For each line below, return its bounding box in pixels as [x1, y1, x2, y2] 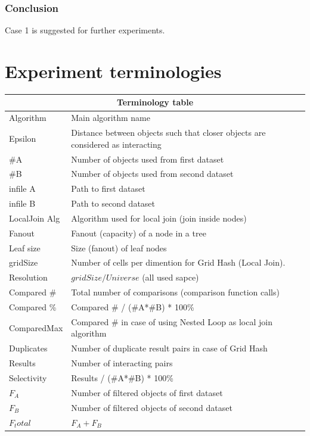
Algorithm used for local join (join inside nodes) [71, 211, 247, 224]
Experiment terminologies [5, 59, 222, 83]
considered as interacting [71, 138, 162, 150]
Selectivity [9, 371, 47, 384]
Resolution [9, 271, 48, 284]
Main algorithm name [71, 111, 150, 124]
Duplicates [9, 342, 48, 354]
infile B [9, 197, 36, 210]
